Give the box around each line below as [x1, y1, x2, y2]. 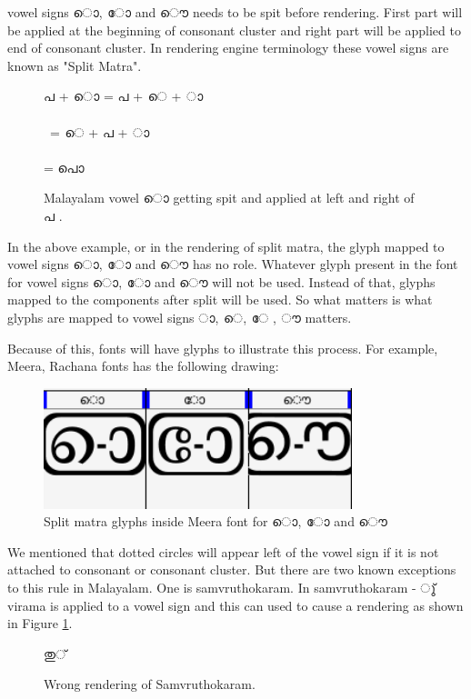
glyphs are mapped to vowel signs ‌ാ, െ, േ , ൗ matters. [7, 307, 352, 326]
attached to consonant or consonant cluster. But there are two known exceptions [7, 560, 456, 579]
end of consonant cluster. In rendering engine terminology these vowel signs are [7, 38, 449, 57]
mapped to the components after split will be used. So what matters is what [7, 290, 433, 309]
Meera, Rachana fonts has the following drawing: [7, 356, 279, 375]
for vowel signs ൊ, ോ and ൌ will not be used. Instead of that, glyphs [7, 272, 436, 291]
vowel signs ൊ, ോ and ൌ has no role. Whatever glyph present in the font [7, 255, 458, 274]
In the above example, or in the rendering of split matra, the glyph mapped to [7, 236, 445, 255]
